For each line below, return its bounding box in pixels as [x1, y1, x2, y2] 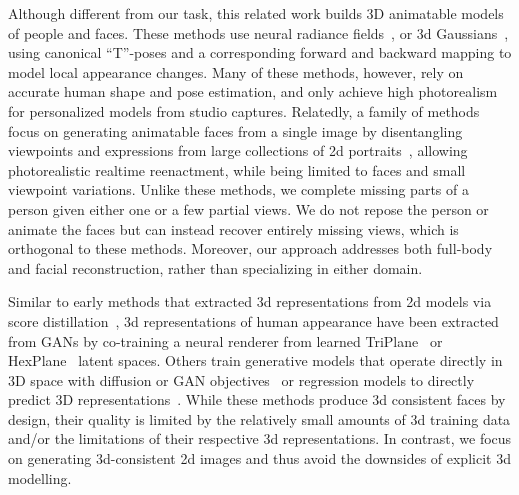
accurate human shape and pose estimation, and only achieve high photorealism [8, 81, 498, 102]
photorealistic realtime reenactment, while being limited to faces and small [8, 159, 466, 180]
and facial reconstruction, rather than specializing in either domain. [8, 257, 423, 278]
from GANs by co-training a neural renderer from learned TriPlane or [8, 330, 443, 351]
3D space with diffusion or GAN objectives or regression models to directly [8, 369, 475, 390]
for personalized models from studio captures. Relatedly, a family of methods [8, 100, 480, 121]
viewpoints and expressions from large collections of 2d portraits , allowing [8, 140, 468, 161]
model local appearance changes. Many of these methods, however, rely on [8, 61, 464, 82]
